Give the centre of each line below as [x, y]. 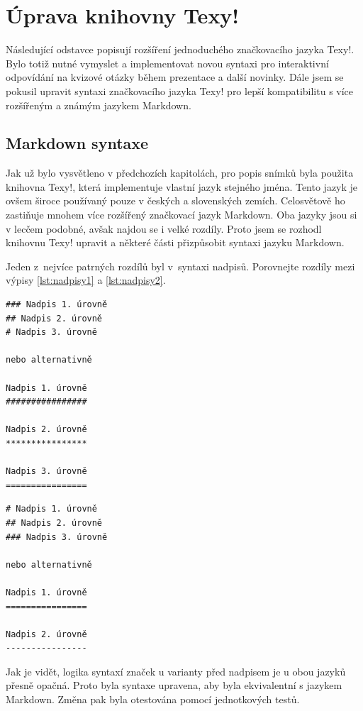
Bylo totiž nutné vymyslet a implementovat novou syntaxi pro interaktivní [167, 63]
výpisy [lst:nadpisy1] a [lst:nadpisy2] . [86, 280]
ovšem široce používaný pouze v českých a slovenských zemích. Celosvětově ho [175, 200]
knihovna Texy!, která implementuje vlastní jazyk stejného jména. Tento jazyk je [182, 186]
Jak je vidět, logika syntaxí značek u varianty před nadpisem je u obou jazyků [176, 671]
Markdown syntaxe [77, 143]
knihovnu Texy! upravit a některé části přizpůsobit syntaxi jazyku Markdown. [175, 242]
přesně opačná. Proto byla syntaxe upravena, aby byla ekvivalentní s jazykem [174, 685]
